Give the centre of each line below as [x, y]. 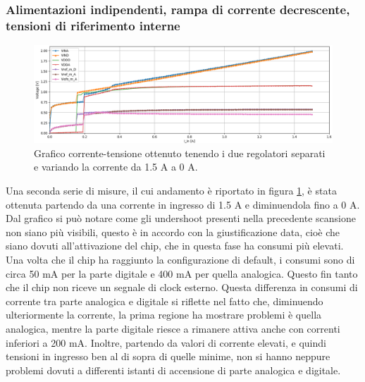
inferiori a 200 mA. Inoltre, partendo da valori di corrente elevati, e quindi [166, 342]
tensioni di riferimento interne [93, 25]
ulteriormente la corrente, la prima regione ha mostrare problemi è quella [164, 315]
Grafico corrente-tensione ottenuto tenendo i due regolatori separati [180, 153]
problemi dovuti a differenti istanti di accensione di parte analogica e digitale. [173, 370]
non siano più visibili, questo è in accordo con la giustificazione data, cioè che [173, 232]
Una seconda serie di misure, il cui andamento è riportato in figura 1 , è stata [171, 191]
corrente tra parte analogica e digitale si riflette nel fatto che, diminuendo [165, 301]
